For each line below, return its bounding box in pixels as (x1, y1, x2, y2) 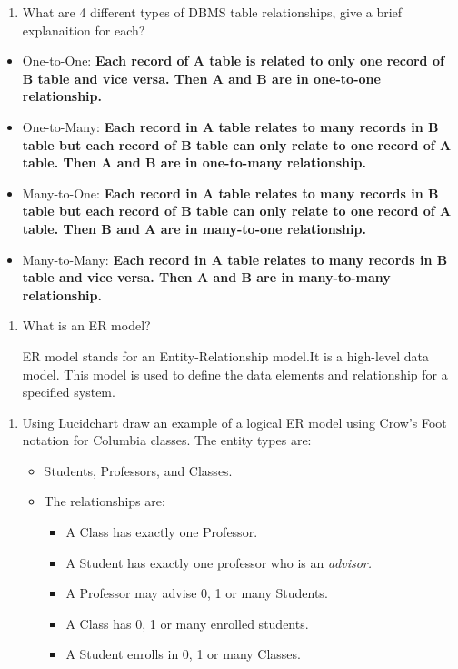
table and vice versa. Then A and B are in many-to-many (22, 268, 391, 287)
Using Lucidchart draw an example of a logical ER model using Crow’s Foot (22, 412, 447, 431)
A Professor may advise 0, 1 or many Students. (65, 583, 328, 603)
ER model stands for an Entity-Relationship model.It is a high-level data (22, 346, 429, 365)
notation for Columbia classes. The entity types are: (22, 431, 312, 450)
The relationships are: (44, 492, 165, 511)
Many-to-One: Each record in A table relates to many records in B (22, 183, 439, 202)
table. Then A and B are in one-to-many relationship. (22, 153, 366, 172)
